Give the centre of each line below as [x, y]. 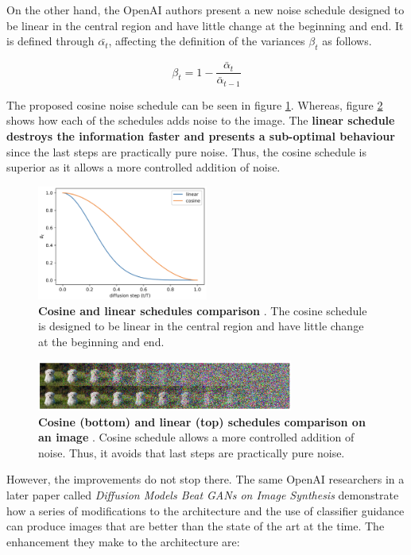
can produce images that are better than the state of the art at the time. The [196, 526]
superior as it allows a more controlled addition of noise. [143, 167]
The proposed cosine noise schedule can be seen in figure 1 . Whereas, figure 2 [195, 104]
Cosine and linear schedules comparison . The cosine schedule [203, 310]
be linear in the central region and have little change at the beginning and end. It [205, 25]
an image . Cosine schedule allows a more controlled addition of [196, 437]
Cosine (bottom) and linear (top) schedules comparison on [202, 421]
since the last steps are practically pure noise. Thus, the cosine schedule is [187, 151]
